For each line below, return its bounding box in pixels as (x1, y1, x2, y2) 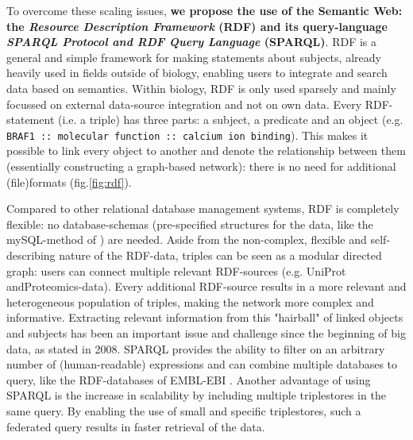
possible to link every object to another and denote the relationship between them (6, 142, 406, 159)
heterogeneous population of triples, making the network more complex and (6, 293, 374, 310)
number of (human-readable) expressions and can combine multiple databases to (6, 356, 398, 372)
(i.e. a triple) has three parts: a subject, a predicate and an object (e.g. (58, 111, 403, 128)
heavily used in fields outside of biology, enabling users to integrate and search (6, 64, 388, 81)
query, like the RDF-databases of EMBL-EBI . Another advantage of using (6, 371, 371, 388)
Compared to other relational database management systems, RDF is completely (6, 200, 399, 217)
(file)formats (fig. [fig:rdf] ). (6, 173, 132, 190)
